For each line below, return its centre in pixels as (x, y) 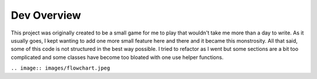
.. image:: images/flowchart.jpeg (60, 68)
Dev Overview (46, 15)
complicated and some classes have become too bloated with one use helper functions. (117, 57)
